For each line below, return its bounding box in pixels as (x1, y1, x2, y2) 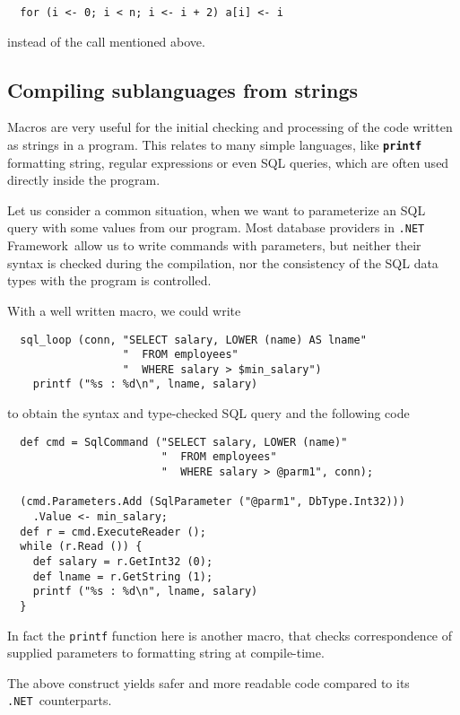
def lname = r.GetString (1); (32, 570, 213, 583)
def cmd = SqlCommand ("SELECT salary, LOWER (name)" (20, 435, 348, 449)
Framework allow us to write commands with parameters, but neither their (7, 236, 421, 255)
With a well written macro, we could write (7, 301, 241, 319)
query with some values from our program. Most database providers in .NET (7, 218, 425, 237)
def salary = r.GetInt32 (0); (32, 554, 213, 568)
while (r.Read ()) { (20, 540, 143, 554)
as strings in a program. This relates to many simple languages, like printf (7, 135, 422, 154)
